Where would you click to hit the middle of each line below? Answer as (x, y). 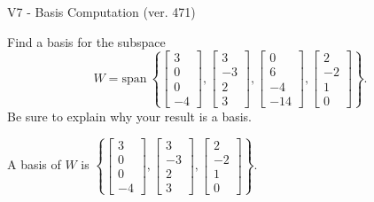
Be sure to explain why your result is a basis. (130, 116)
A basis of (34, 164)
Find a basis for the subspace (86, 41)
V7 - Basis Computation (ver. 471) (101, 12)
